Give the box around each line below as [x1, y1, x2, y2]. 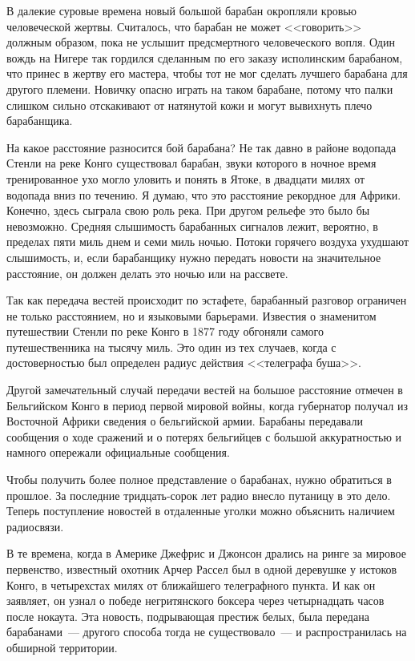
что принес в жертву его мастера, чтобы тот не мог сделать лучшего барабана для [6, 65, 408, 82]
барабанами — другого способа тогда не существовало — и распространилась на [6, 623, 407, 640]
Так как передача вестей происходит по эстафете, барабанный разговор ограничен [6, 292, 407, 308]
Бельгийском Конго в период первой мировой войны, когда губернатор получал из [6, 397, 408, 413]
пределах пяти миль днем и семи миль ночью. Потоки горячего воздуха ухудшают [6, 233, 409, 250]
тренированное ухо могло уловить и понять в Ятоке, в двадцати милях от [6, 170, 365, 187]
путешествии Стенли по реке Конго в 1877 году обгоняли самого [6, 323, 324, 340]
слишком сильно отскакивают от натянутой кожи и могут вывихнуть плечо [6, 96, 373, 113]
